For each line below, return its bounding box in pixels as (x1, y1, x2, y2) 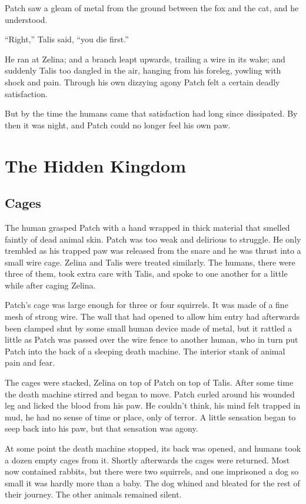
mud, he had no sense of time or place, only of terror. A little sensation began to (5, 410, 296, 423)
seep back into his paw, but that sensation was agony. (5, 422, 198, 435)
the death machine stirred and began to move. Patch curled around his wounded (5, 387, 295, 400)
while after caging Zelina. (5, 278, 96, 291)
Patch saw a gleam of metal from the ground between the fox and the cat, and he (5, 2, 299, 14)
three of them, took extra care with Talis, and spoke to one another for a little (5, 267, 288, 280)
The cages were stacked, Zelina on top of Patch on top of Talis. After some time (5, 376, 294, 389)
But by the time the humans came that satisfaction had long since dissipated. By (5, 107, 298, 120)
